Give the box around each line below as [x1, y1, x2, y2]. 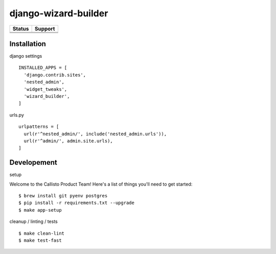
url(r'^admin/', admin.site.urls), [24, 138, 113, 144]
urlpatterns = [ [18, 124, 59, 130]
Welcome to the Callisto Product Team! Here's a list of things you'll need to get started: [9, 181, 193, 187]
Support [34, 25, 55, 32]
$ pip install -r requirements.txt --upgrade [18, 200, 135, 206]
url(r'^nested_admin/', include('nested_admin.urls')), [24, 131, 167, 137]
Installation [9, 39, 46, 48]
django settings [9, 53, 42, 59]
